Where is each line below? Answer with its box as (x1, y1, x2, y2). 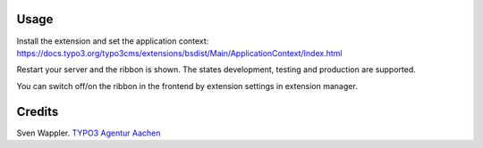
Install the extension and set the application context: (16, 36, 209, 46)
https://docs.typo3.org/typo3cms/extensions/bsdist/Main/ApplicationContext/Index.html (16, 47, 343, 58)
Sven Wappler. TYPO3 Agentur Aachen (16, 127, 161, 138)
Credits (16, 103, 59, 119)
